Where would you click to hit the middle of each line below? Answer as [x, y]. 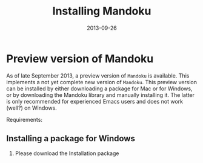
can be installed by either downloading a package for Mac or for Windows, [99, 88]
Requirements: [24, 119]
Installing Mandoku [102, 11]
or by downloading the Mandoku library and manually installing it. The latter [101, 95]
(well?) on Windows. [32, 108]
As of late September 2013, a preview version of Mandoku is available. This [98, 75]
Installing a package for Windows [71, 138]
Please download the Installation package [67, 153]
